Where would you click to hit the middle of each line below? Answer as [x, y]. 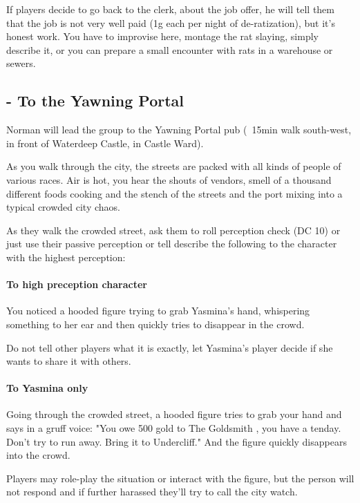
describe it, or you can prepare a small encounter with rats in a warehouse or [170, 49]
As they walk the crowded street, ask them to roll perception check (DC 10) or [173, 230]
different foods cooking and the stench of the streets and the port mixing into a [174, 193]
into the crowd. [38, 455]
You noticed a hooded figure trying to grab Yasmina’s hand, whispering [158, 311]
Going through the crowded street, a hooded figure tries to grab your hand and [174, 414]
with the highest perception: [66, 257]
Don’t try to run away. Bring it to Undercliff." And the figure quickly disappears [177, 441]
